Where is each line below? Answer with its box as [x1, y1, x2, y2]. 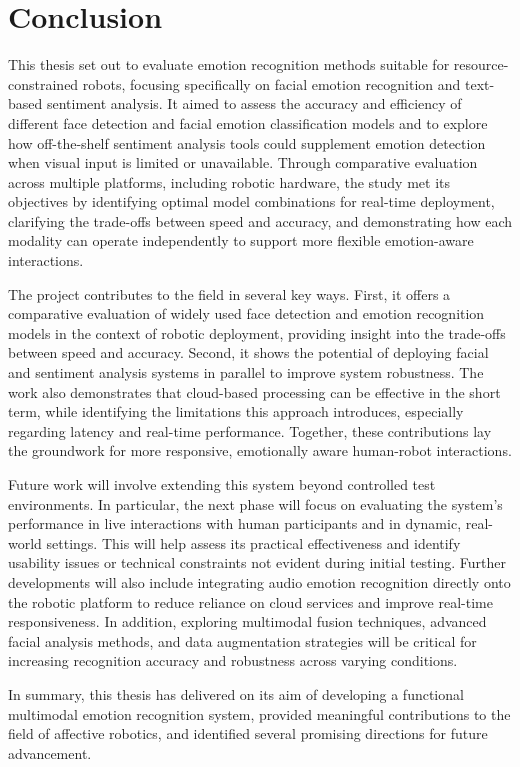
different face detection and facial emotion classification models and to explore [8, 112, 488, 133]
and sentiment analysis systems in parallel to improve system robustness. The [8, 362, 484, 383]
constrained [8, 73, 79, 94]
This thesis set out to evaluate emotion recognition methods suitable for [8, 54, 450, 75]
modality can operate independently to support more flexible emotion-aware [8, 230, 474, 251]
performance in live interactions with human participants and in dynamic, [8, 513, 462, 534]
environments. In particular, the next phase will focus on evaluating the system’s [8, 493, 503, 514]
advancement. [8, 742, 92, 763]
